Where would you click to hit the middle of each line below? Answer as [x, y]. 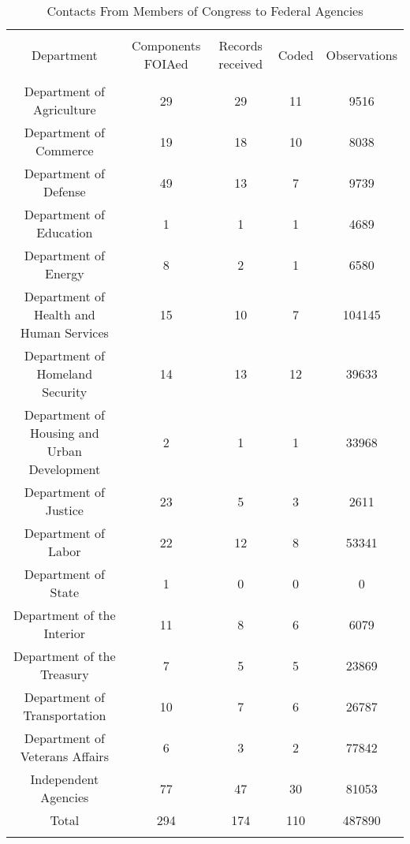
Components [166, 45]
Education [65, 232]
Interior [65, 633]
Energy [65, 273]
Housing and [64, 433]
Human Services [64, 332]
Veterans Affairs [64, 756]
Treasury [65, 674]
